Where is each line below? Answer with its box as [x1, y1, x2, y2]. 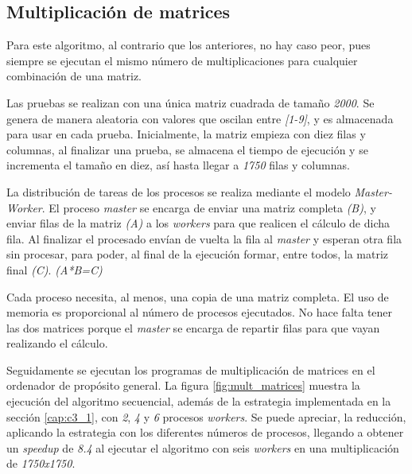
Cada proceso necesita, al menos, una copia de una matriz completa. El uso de [6, 288, 389, 305]
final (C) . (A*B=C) [6, 261, 103, 278]
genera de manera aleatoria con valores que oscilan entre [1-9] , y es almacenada [6, 110, 394, 126]
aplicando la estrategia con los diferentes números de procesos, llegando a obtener [6, 424, 404, 441]
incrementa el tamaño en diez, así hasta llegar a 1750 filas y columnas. [6, 157, 350, 173]
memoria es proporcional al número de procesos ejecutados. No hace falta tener [6, 304, 393, 321]
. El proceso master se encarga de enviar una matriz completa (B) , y [41, 199, 376, 216]
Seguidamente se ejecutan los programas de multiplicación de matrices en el [6, 361, 375, 378]
